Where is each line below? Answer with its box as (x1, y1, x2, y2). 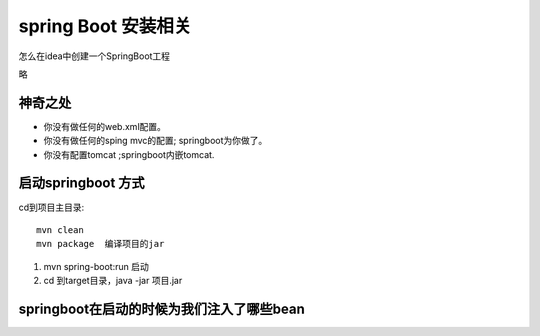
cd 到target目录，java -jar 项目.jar (43, 275, 183, 287)
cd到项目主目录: (18, 201, 85, 213)
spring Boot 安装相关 (18, 15, 192, 37)
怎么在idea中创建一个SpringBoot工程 (18, 50, 170, 62)
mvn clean (36, 224, 84, 235)
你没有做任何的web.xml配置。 (43, 120, 167, 132)
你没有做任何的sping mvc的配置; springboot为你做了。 (43, 135, 268, 147)
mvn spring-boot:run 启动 (43, 260, 149, 272)
